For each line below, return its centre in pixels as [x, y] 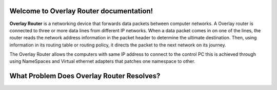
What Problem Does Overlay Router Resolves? [85, 76]
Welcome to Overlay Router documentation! [81, 11]
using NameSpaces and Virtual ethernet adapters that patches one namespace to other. [102, 61]
